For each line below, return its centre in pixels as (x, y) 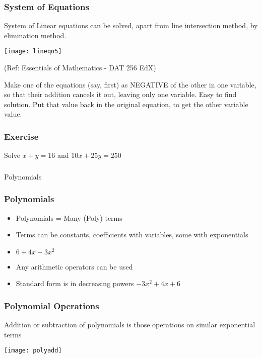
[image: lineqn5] (33, 52)
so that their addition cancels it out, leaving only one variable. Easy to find (120, 94)
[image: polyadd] (33, 351)
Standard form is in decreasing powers (75, 283)
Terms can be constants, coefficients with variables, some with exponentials (132, 235)
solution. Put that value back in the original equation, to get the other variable (126, 104)
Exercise (21, 136)
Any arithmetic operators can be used (74, 266)
